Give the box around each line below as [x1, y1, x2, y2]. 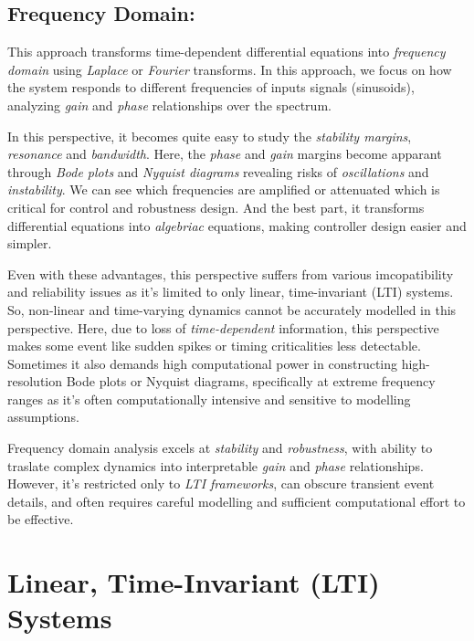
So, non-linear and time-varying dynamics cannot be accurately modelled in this [7, 299, 457, 319]
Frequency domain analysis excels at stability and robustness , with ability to [7, 438, 433, 457]
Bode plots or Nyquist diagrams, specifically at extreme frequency [66, 372, 436, 391]
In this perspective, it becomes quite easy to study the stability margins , [7, 126, 412, 145]
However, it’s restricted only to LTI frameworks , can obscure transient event [7, 474, 435, 493]
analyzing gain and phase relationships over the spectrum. [7, 95, 332, 114]
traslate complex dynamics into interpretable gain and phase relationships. [7, 456, 424, 475]
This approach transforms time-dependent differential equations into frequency [7, 42, 446, 61]
